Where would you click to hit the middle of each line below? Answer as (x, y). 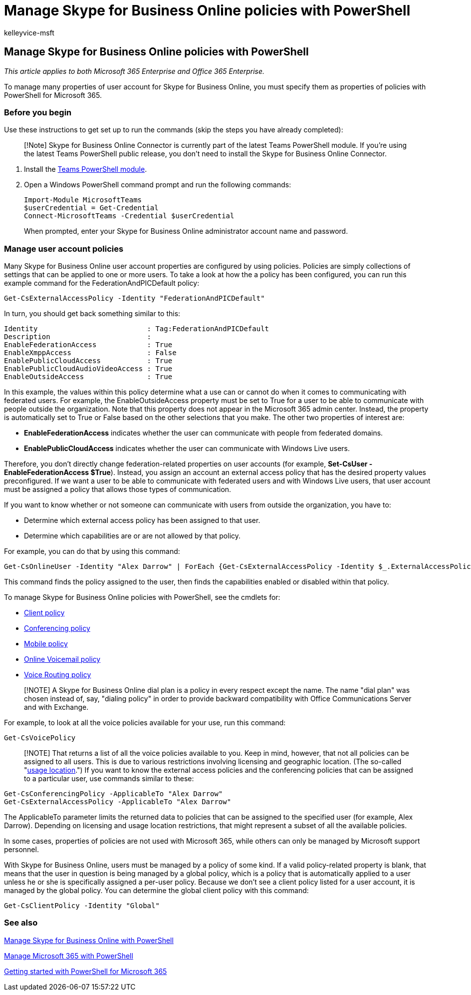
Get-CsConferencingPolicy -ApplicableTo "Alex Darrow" (114, 794)
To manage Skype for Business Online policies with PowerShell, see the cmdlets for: (142, 597)
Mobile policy (46, 644)
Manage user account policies (64, 249)
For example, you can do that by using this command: (92, 551)
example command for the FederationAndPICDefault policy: (102, 283)
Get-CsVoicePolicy (40, 738)
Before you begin (38, 112)
